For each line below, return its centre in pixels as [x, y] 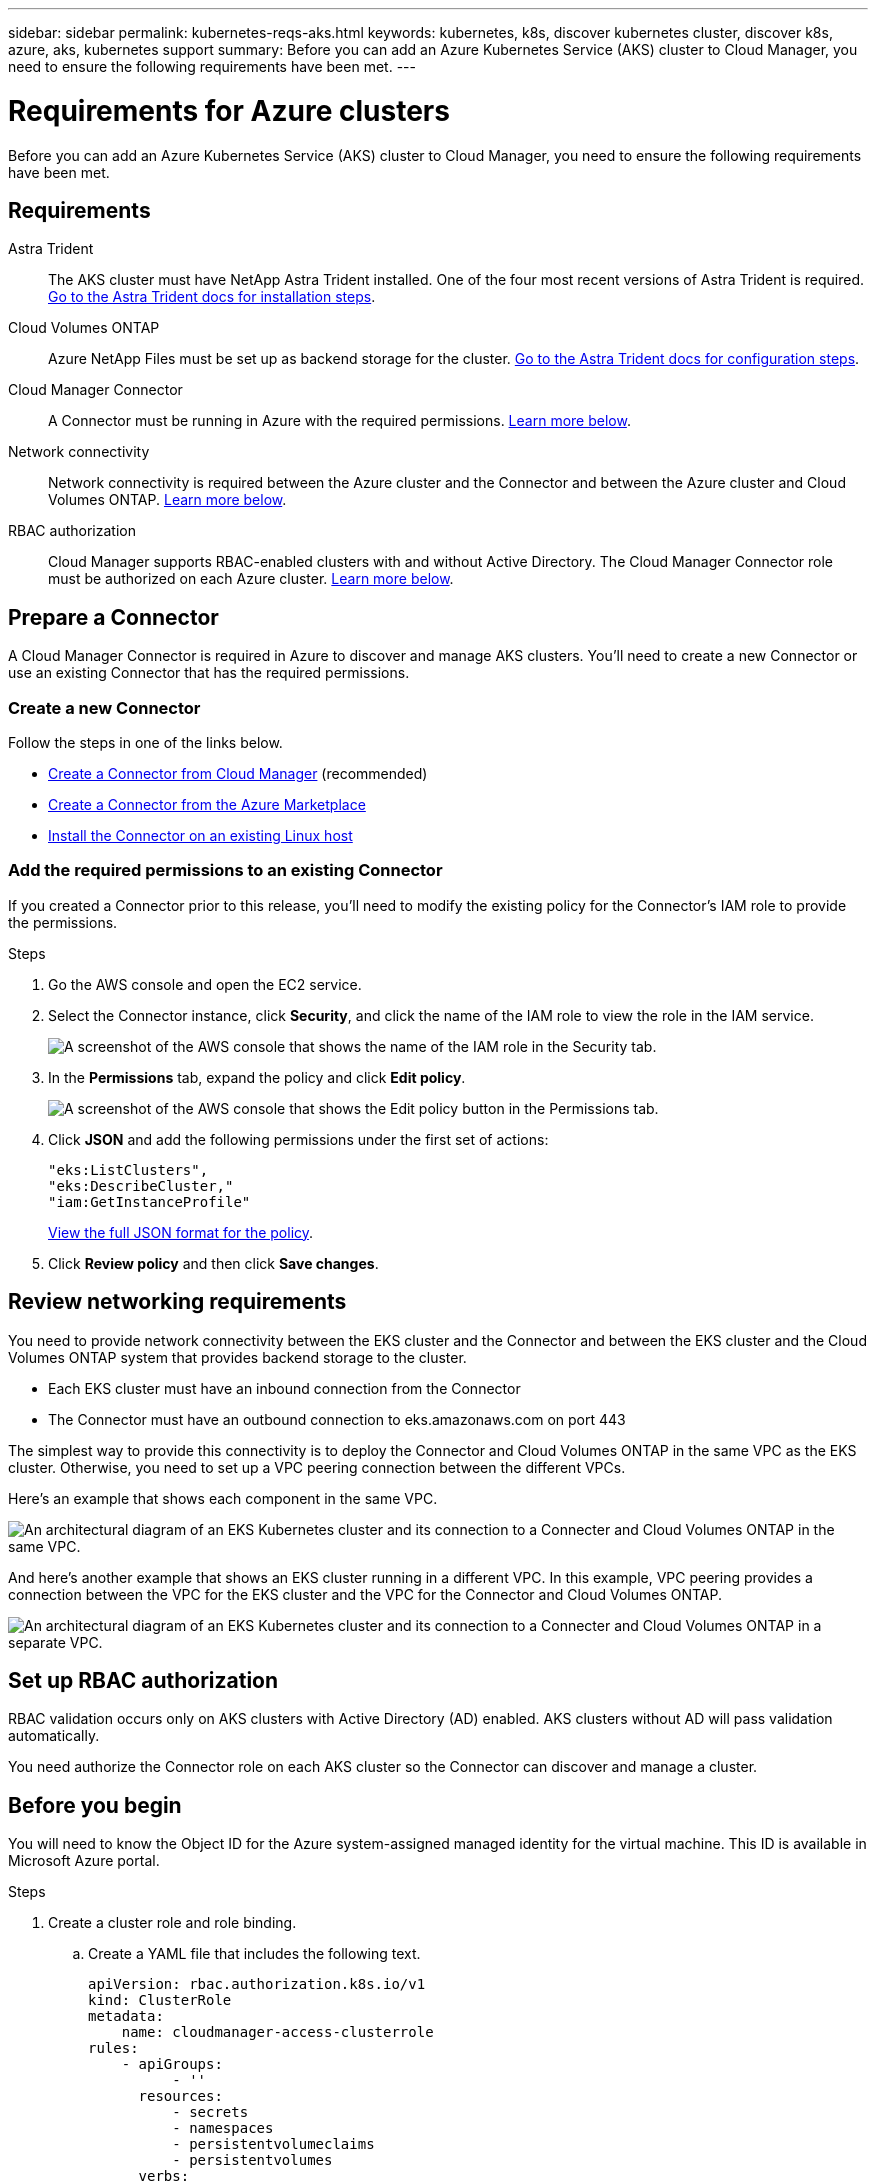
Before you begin [95, 1805]
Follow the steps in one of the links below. [145, 742]
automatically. [54, 1736]
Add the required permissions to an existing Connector [225, 870]
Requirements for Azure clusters [229, 110]
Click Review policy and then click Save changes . [213, 1263]
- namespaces [223, 2128]
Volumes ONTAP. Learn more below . [167, 500]
